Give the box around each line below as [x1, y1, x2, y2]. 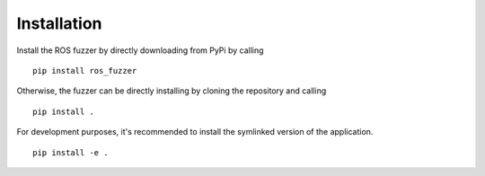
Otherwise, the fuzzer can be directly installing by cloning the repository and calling [16, 85, 327, 96]
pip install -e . [32, 147, 109, 157]
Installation [16, 13, 102, 33]
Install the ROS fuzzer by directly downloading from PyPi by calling [16, 45, 264, 56]
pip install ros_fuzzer [32, 66, 137, 75]
